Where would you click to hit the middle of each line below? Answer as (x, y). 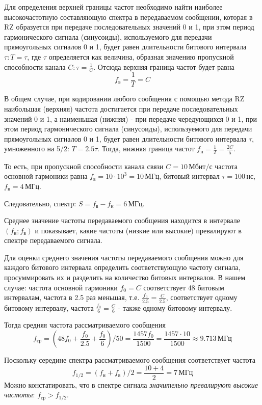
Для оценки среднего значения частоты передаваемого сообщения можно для (124, 257)
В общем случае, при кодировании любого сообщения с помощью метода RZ (124, 99)
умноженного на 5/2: (37, 148)
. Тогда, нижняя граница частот (146, 148)
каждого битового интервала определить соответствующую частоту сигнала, (122, 267)
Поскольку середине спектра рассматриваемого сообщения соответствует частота (130, 360)
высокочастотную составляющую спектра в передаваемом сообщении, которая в (128, 17)
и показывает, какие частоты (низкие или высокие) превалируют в (138, 230)
